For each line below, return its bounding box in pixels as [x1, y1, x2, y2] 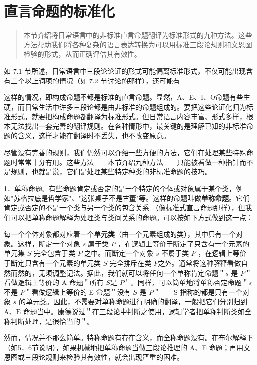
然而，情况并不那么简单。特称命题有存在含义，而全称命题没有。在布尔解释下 [4, 332, 253, 343]
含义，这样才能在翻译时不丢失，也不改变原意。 [17, 130, 170, 141]
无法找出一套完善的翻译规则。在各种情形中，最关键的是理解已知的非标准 [10, 121, 246, 131]
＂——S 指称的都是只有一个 [153, 286, 243, 297]
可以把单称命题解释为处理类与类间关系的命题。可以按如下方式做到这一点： [10, 212, 253, 222]
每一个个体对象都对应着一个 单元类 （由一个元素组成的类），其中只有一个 [4, 229, 236, 239]
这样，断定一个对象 [17, 238, 80, 248]
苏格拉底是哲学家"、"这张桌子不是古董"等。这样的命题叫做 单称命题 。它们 [13, 193, 250, 203]
